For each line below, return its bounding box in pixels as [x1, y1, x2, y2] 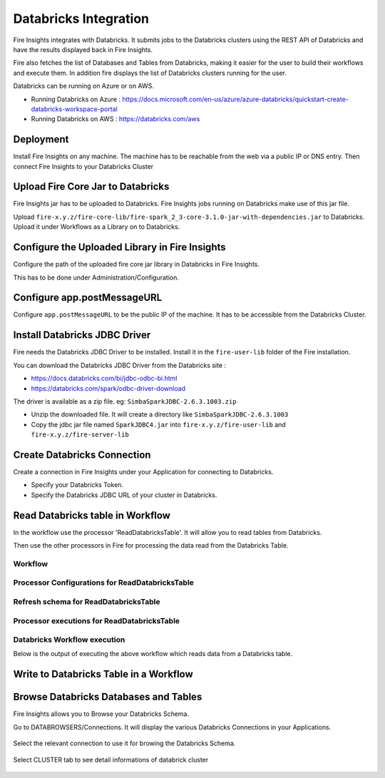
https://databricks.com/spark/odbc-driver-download [31, 384, 185, 392]
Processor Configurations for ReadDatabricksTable [13, 578, 194, 588]
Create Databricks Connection [13, 449, 151, 461]
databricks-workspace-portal [31, 104, 118, 113]
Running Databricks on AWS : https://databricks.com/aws [31, 115, 200, 123]
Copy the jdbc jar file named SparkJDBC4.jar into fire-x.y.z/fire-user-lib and [31, 420, 287, 429]
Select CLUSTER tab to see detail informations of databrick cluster [13, 755, 209, 764]
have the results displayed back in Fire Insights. [13, 45, 153, 53]
